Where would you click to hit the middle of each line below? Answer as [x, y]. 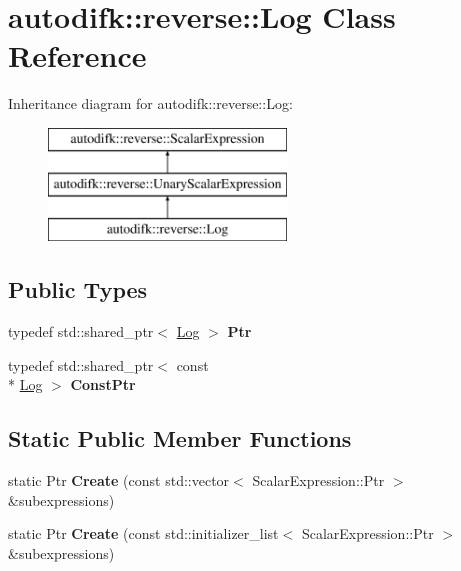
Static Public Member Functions [180, 438]
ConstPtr [103, 384]
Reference [77, 55]
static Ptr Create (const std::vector [119, 480]
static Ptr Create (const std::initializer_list [143, 533]
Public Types [78, 289]
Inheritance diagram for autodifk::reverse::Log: [150, 103]
